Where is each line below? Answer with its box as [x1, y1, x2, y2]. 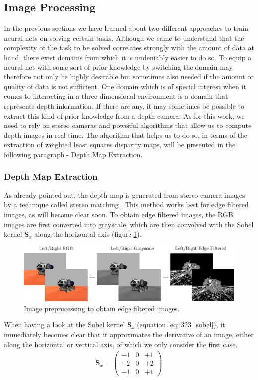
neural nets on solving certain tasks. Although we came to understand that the [4, 32, 244, 43]
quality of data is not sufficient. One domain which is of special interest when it [4, 81, 246, 91]
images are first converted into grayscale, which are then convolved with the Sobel [4, 219, 254, 229]
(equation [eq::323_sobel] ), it [137, 319, 225, 330]
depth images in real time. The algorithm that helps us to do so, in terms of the [4, 129, 248, 140]
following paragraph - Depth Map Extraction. [4, 149, 143, 159]
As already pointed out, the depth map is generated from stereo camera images [4, 190, 245, 200]
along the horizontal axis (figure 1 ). [34, 229, 142, 239]
